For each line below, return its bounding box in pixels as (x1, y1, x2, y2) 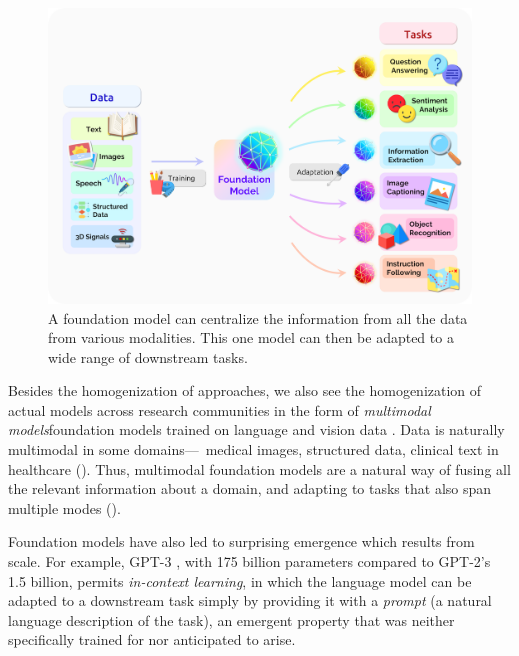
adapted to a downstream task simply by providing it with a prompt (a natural (8, 590, 492, 611)
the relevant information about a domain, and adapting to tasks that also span (8, 478, 492, 499)
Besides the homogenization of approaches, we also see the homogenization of (8, 380, 482, 401)
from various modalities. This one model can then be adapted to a (48, 327, 454, 348)
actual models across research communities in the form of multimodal (8, 399, 431, 420)
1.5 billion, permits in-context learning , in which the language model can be (8, 570, 472, 591)
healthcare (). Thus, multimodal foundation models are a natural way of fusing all (8, 458, 511, 479)
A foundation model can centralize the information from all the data (48, 307, 468, 328)
